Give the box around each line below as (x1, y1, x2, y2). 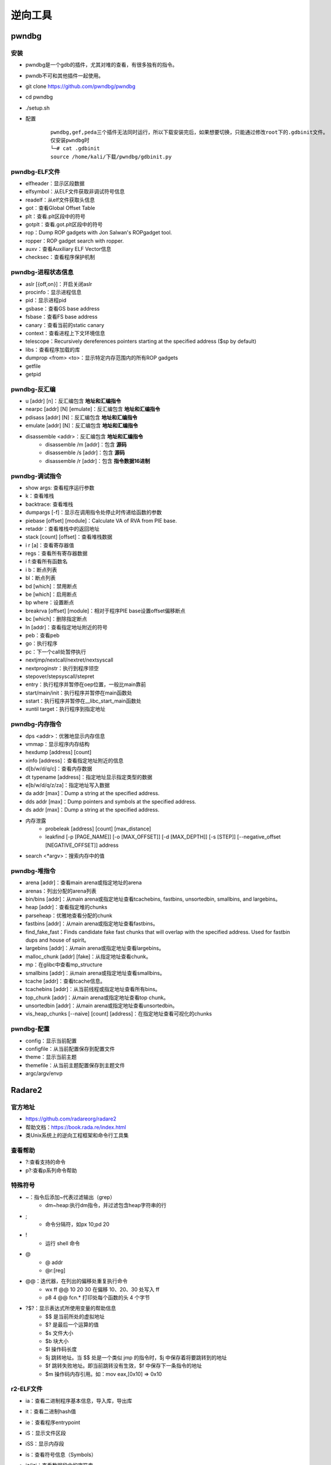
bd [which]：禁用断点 (25, 582, 77, 590)
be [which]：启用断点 (25, 591, 77, 598)
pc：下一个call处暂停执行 (25, 648, 87, 655)
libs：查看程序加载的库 (25, 346, 80, 353)
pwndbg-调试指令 (11, 472, 62, 480)
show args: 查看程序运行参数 (25, 484, 95, 491)
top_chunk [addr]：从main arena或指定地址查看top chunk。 (25, 994, 169, 1001)
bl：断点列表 (25, 574, 56, 581)
